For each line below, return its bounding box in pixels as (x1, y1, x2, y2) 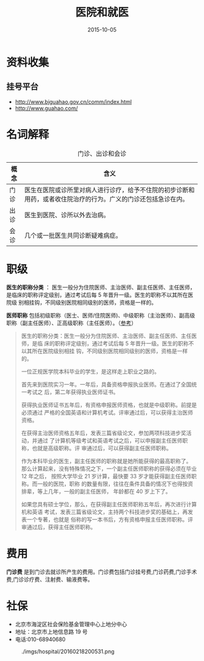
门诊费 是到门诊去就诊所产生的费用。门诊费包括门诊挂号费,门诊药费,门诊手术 (6, 568, 197, 575)
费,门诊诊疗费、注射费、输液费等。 (6, 575, 93, 583)
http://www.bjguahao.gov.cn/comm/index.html (15, 98, 132, 105)
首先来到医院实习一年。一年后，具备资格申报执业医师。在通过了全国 (21, 381, 192, 388)
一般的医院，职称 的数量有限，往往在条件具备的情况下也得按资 (37, 480, 193, 487)
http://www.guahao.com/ (15, 104, 78, 112)
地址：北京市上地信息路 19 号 (15, 628, 88, 635)
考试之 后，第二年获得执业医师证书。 (26, 388, 119, 395)
